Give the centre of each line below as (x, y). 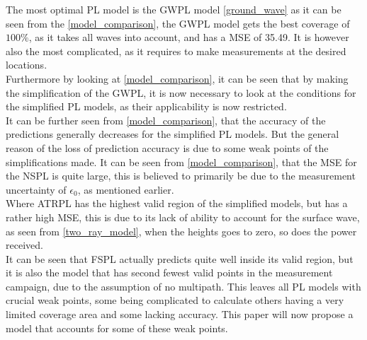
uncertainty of (36, 189)
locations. (27, 65)
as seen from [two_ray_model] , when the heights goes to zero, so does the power (181, 231)
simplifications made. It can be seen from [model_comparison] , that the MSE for (181, 162)
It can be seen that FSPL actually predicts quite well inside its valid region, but (180, 258)
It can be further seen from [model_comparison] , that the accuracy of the (166, 120)
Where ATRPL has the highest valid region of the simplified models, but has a (177, 203)
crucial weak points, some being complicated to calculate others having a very (175, 300)
